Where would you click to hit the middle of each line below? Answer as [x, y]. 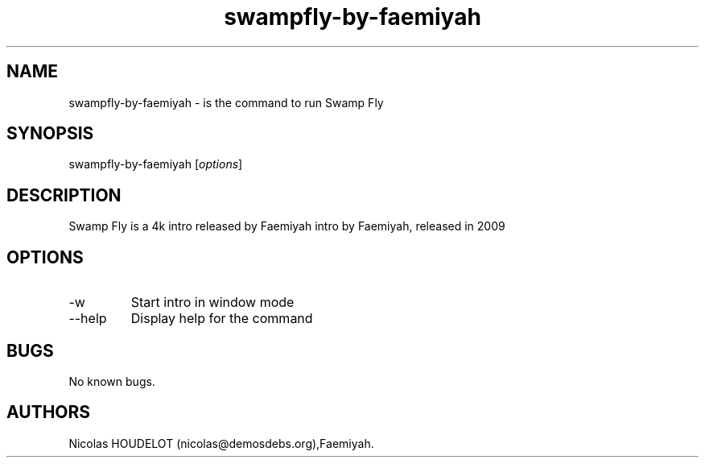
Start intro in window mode [212, 302]
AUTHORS [49, 412]
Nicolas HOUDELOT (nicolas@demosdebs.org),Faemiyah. [221, 443]
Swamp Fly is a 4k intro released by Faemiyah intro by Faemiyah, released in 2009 [287, 226]
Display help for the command [222, 319]
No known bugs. [112, 381]
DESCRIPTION [64, 195]
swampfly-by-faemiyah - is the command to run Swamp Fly [226, 102]
